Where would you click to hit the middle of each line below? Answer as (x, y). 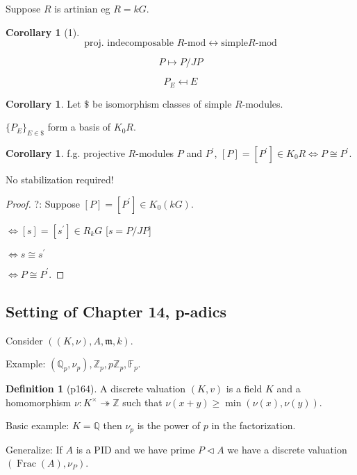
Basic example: (38, 425)
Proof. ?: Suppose (43, 203)
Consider (24, 340)
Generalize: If (34, 449)
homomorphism (39, 402)
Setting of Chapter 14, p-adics (116, 311)
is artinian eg (82, 8)
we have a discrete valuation (287, 449)
